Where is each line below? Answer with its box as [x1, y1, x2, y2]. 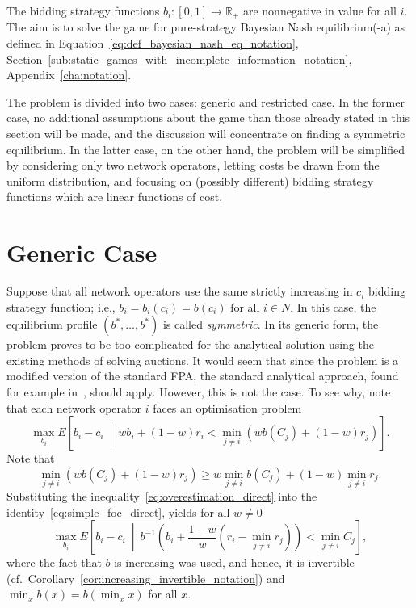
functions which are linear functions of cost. [6, 188, 223, 205]
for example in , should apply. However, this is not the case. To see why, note [6, 384, 391, 400]
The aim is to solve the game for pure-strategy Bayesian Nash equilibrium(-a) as [6, 19, 405, 36]
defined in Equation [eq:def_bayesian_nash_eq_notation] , [6, 35, 299, 52]
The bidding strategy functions [6, 2, 160, 19]
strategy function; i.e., [6, 298, 116, 315]
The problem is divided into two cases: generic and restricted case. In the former [6, 93, 405, 110]
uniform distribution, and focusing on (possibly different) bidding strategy [6, 172, 374, 189]
